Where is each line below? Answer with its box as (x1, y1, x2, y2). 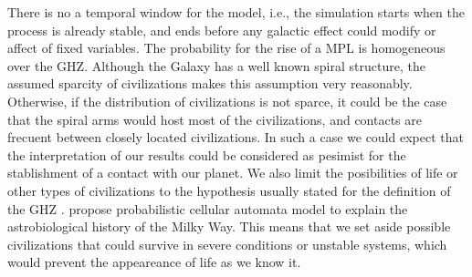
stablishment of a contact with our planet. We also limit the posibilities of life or (7, 163, 458, 182)
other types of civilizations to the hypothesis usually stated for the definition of (7, 180, 451, 200)
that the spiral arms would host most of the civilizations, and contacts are (7, 109, 423, 128)
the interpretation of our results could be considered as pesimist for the (7, 145, 406, 164)
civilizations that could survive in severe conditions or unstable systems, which (7, 234, 447, 253)
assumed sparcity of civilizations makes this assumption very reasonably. (7, 74, 413, 93)
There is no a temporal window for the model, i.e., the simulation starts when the (7, 3, 465, 21)
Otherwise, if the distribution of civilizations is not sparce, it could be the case (7, 91, 447, 110)
